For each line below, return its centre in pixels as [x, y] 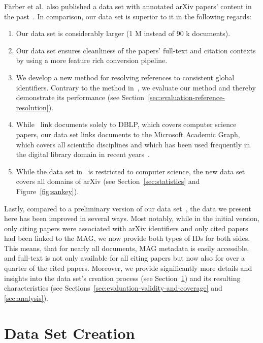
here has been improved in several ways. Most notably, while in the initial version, [132, 218]
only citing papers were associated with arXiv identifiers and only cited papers [126, 228]
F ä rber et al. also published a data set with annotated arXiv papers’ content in [128, 6]
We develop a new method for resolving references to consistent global [125, 77]
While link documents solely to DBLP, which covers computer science [126, 124]
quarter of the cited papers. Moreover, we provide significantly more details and [128, 268]
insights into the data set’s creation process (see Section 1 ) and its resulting [122, 278]
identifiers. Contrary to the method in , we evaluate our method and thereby [136, 87]
